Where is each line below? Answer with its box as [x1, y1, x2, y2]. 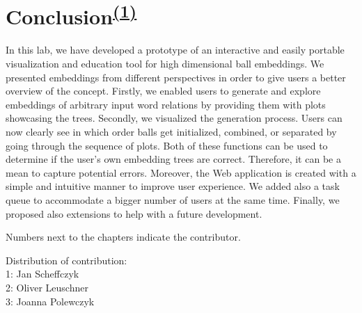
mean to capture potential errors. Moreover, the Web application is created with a [6, 165, 356, 179]
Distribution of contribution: [6, 252, 127, 267]
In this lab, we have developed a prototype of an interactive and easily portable [6, 42, 345, 57]
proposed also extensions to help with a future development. [6, 206, 262, 220]
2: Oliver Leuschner [6, 280, 88, 294]
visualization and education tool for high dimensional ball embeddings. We [6, 56, 324, 71]
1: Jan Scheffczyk [6, 266, 79, 281]
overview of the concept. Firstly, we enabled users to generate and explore [6, 83, 321, 98]
